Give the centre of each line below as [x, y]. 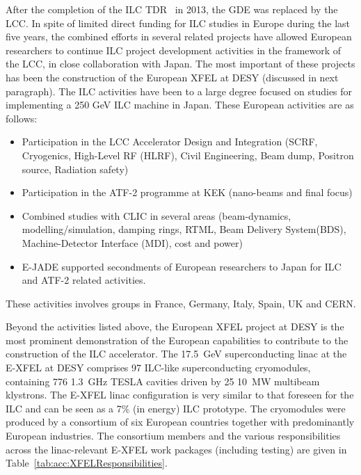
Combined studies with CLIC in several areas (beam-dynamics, [157, 215]
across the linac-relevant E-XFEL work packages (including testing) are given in [176, 449]
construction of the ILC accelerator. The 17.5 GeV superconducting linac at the [176, 354]
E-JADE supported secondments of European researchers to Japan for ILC [182, 266]
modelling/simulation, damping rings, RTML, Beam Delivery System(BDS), [184, 229]
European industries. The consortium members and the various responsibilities [173, 436]
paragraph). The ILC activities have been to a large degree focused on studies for [179, 91]
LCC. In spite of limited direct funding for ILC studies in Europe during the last [178, 23]
